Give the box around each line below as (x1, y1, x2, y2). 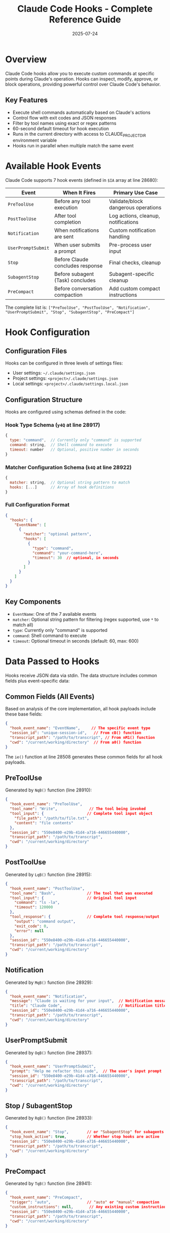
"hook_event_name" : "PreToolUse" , (10, 802, 82, 807)
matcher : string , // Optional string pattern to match (10, 480, 130, 485)
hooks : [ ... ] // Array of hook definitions (10, 485, 114, 490)
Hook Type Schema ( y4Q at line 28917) (5, 421, 100, 428)
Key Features (5, 96, 48, 104)
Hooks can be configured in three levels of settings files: (5, 360, 123, 366)
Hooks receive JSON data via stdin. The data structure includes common (5, 672, 157, 679)
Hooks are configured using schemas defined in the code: (5, 409, 126, 415)
